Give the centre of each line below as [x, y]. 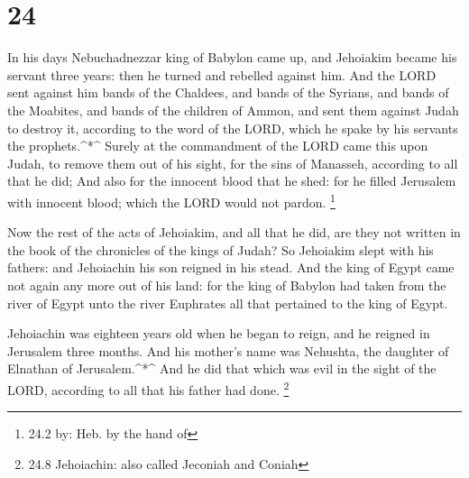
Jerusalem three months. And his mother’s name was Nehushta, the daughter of [228, 350]
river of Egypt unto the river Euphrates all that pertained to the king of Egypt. [228, 303]
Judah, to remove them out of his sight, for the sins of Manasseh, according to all [233, 163]
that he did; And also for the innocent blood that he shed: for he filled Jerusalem [232, 181]
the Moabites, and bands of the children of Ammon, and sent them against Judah [233, 110]
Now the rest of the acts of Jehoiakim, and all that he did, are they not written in [234, 232]
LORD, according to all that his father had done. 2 [148, 388]
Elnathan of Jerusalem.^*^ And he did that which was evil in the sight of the [222, 368]
